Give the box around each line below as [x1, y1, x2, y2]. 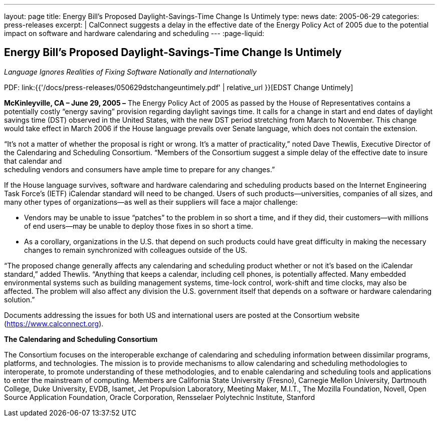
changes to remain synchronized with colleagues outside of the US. [24, 245, 248, 254]
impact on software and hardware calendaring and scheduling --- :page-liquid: [4, 29, 265, 38]
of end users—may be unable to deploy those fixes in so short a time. [24, 221, 253, 230]
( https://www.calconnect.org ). [4, 319, 104, 328]
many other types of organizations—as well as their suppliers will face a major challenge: [4, 197, 298, 206]
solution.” [4, 295, 35, 304]
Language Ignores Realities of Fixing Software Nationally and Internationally [4, 67, 257, 76]
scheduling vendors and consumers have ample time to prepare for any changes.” [4, 165, 275, 174]
